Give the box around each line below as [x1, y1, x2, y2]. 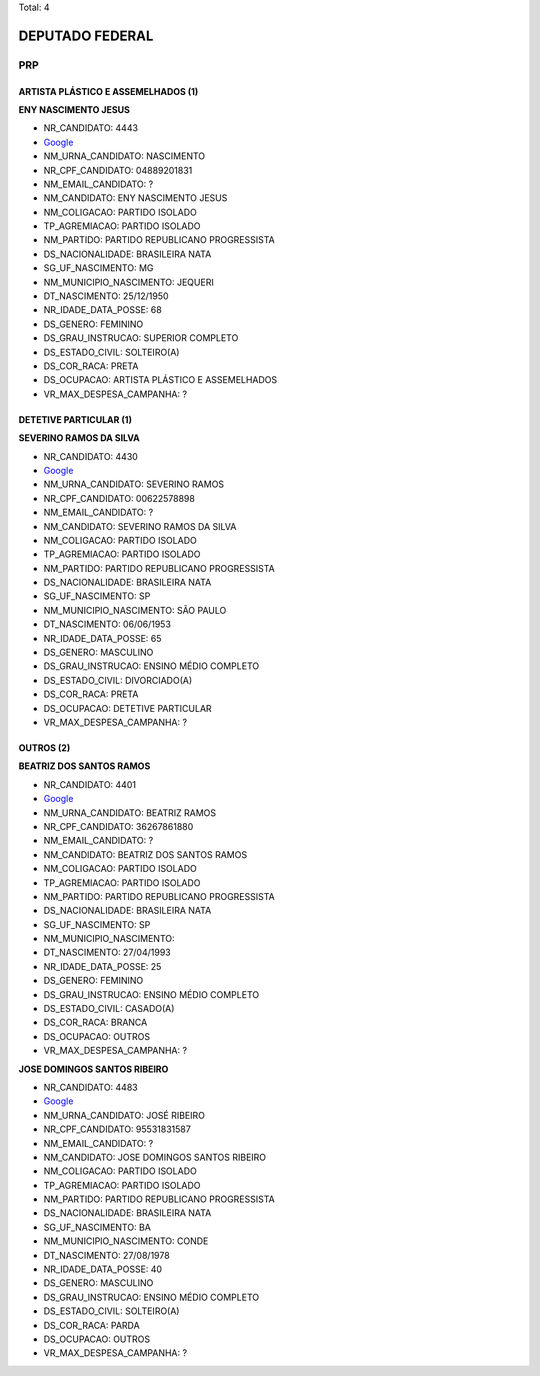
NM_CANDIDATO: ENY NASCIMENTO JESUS [43, 192, 228, 204]
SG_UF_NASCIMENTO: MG [43, 262, 154, 274]
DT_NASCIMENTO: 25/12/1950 [43, 290, 169, 302]
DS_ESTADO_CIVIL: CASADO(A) [43, 1003, 175, 1015]
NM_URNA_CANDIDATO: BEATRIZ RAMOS [43, 806, 217, 819]
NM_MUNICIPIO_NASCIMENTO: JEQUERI [43, 276, 214, 288]
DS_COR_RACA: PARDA [43, 1319, 140, 1331]
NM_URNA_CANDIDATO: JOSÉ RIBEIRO [43, 1109, 205, 1121]
